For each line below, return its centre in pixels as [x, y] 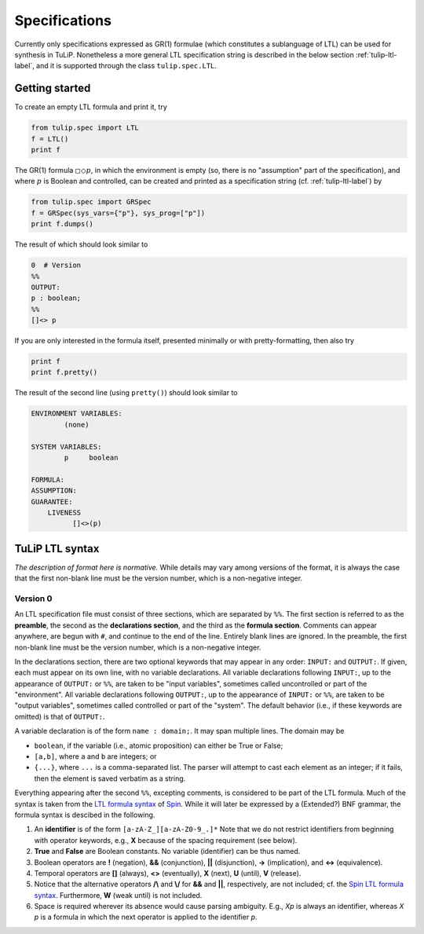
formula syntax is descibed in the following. [85, 815]
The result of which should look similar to [81, 244]
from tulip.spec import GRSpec [91, 202]
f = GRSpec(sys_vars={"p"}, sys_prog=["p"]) [118, 213]
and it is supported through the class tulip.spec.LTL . [126, 66]
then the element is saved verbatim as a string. [110, 778]
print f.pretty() [64, 372]
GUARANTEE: [52, 502]
